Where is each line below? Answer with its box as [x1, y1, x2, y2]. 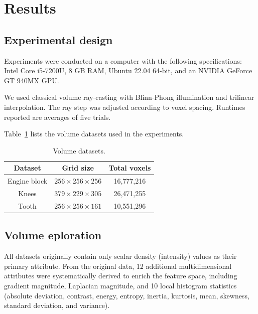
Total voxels [108, 163, 151, 173]
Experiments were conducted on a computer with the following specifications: [4, 55, 242, 66]
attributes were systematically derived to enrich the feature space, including [4, 270, 237, 281]
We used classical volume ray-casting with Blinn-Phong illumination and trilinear [4, 92, 254, 102]
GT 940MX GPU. [4, 75, 59, 85]
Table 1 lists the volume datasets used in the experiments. [4, 128, 184, 139]
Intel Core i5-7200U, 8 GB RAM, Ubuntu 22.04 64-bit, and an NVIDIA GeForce [4, 65, 252, 76]
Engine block [8, 176, 48, 186]
